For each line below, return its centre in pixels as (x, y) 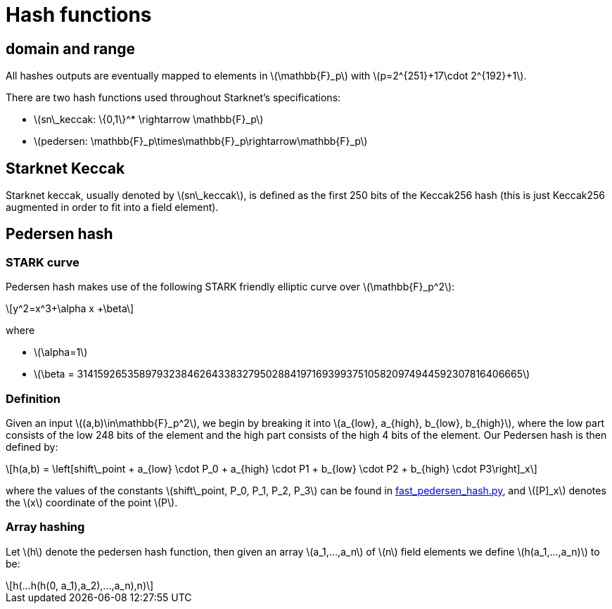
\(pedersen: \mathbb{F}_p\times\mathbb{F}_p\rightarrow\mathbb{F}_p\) (201, 141)
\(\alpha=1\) (61, 352)
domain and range (70, 49)
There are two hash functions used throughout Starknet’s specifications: (173, 98)
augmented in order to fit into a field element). (112, 207)
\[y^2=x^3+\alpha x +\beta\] (70, 309)
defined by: (32, 447)
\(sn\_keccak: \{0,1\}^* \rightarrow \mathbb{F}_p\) (149, 120)
